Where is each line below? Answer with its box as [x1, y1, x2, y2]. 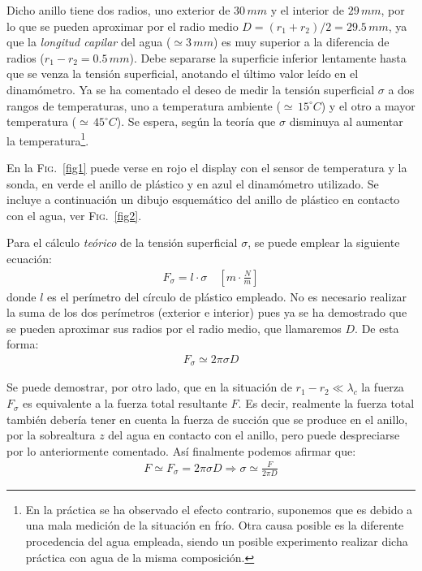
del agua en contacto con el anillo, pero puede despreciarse [108, 426, 400, 443]
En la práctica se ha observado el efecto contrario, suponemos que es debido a [25, 500, 413, 517]
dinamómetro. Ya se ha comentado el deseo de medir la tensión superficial [6, 80, 375, 97]
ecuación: [6, 249, 52, 266]
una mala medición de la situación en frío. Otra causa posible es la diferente [25, 517, 404, 534]
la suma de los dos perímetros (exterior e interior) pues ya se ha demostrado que [6, 304, 407, 321]
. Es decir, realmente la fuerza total [238, 395, 415, 412]
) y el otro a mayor [321, 97, 416, 114]
